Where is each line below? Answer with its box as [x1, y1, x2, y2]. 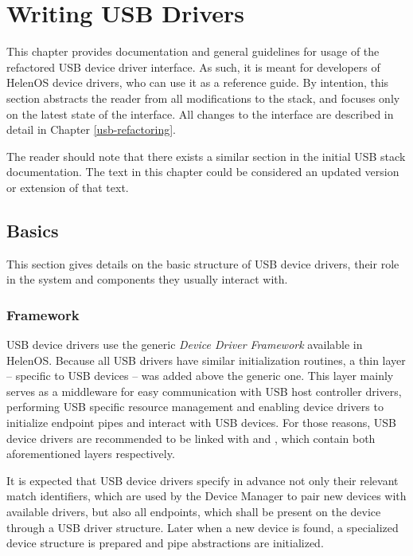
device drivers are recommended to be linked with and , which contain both [6, 429, 376, 446]
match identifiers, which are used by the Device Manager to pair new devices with [6, 487, 407, 504]
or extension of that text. [6, 178, 129, 195]
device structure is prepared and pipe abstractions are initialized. [6, 534, 324, 551]
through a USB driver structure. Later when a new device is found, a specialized [6, 519, 399, 535]
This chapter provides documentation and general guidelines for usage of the [6, 43, 380, 60]
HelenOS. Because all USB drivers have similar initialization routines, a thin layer [6, 351, 406, 368]
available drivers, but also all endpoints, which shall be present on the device [6, 503, 381, 520]
